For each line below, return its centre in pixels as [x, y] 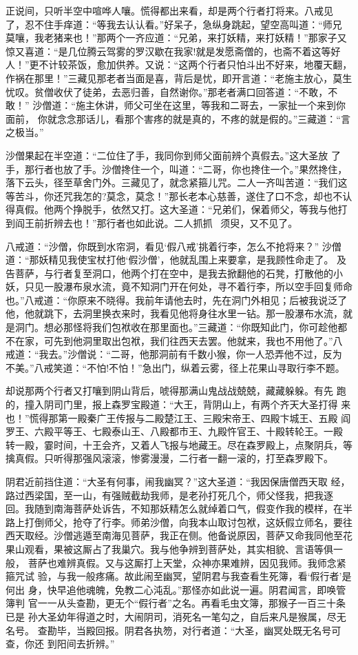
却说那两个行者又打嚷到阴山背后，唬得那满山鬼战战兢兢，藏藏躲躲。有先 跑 [176, 391]
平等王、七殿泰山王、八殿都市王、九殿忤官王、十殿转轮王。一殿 [198, 431]
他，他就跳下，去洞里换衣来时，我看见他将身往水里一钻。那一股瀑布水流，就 [179, 313]
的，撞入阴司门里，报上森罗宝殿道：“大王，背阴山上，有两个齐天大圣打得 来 [178, 404]
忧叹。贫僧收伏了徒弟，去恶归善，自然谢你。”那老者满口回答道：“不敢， [167, 91]
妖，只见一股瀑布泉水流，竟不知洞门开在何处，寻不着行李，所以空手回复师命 [179, 286]
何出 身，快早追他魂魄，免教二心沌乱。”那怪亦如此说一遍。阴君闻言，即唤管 [176, 589]
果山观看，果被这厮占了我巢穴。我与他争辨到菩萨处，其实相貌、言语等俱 [169, 548]
